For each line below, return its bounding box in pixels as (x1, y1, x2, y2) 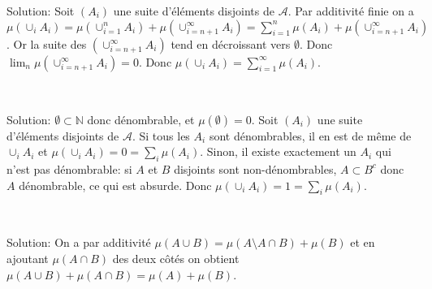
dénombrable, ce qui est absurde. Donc (19, 176, 212, 193)
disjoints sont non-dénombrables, (174, 160, 337, 177)
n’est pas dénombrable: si (6, 160, 132, 177)
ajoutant (6, 249, 49, 266)
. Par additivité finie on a (287, 2, 414, 19)
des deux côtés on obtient (112, 249, 240, 266)
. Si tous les (132, 127, 190, 144)
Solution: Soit (6, 2, 75, 19)
